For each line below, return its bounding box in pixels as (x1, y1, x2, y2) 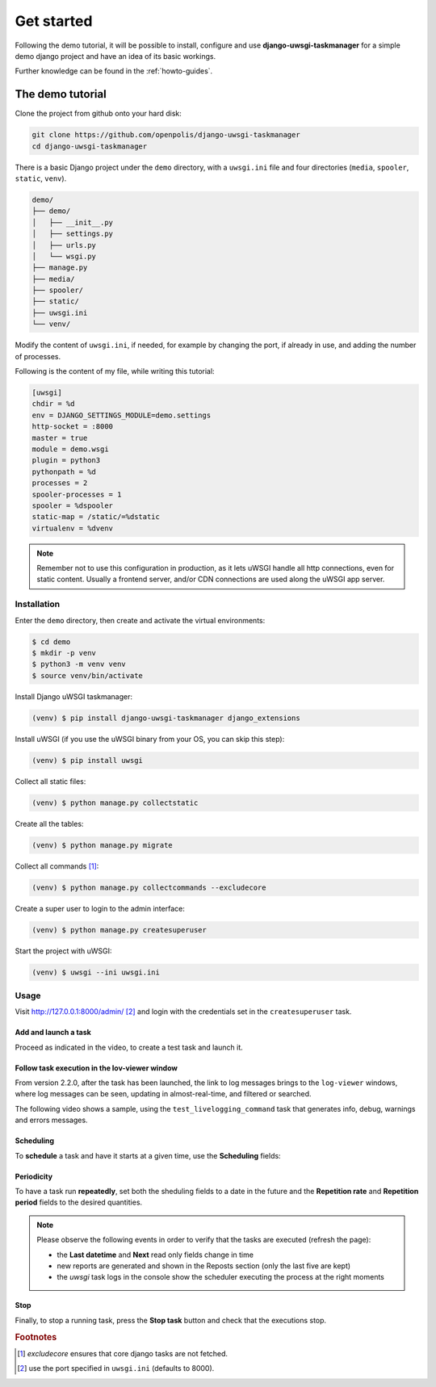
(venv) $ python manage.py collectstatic (31, 798, 199, 807)
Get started (15, 12, 93, 30)
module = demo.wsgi (31, 444, 109, 454)
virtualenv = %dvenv (31, 523, 113, 533)
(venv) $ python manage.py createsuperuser (31, 925, 208, 934)
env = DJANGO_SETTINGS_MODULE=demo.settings (31, 410, 212, 420)
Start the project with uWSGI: (15, 945, 112, 956)
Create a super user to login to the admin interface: (15, 903, 185, 913)
